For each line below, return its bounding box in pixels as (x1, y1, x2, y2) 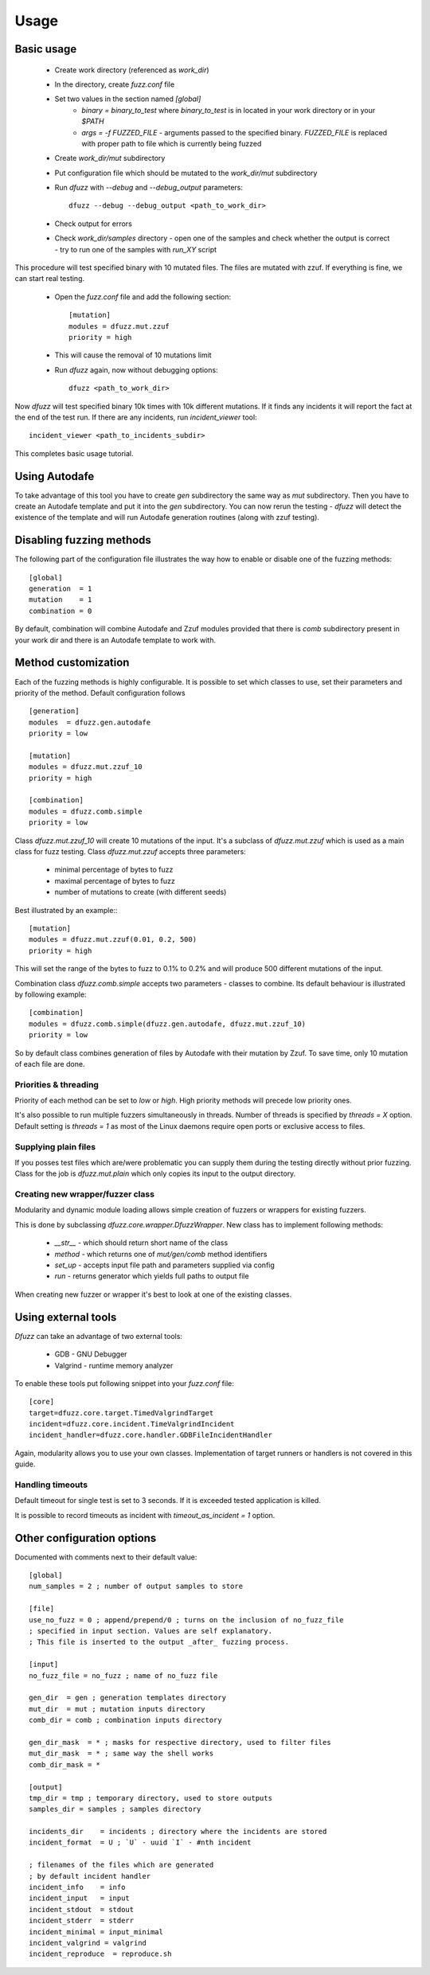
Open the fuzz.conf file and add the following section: (54, 291, 232, 302)
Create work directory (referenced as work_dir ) (54, 64, 210, 75)
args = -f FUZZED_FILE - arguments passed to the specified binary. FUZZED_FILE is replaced (81, 127, 388, 137)
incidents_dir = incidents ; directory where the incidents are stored (29, 1827, 327, 1836)
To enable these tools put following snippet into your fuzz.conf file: (14, 1378, 234, 1388)
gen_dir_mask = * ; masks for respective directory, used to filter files (29, 1738, 331, 1747)
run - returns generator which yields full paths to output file (54, 1271, 250, 1281)
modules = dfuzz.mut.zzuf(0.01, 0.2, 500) (29, 935, 197, 944)
